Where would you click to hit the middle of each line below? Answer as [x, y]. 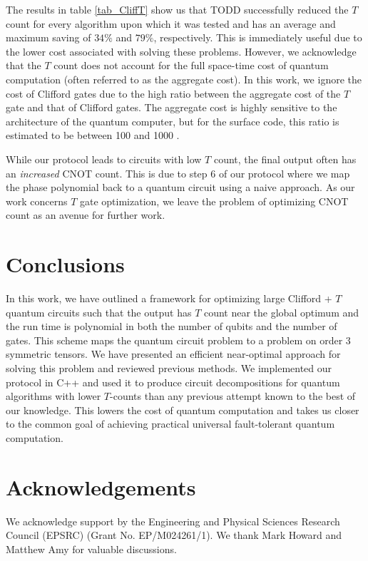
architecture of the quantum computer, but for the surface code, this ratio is [173, 121]
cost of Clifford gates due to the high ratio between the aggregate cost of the [173, 93]
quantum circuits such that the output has [99, 312]
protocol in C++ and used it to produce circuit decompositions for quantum [173, 382]
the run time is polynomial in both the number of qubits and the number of [172, 326]
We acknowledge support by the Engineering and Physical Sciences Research [173, 521]
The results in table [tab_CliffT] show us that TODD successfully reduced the [177, 9]
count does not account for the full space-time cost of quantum [191, 65]
